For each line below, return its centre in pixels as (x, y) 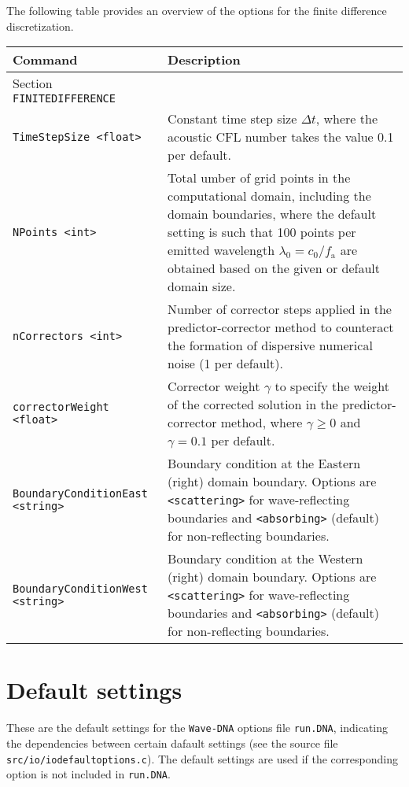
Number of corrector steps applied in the (280, 309)
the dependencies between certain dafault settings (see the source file (172, 743)
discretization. (40, 26)
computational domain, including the (269, 196)
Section (33, 83)
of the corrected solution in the (253, 405)
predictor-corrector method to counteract (281, 327)
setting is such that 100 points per (262, 232)
